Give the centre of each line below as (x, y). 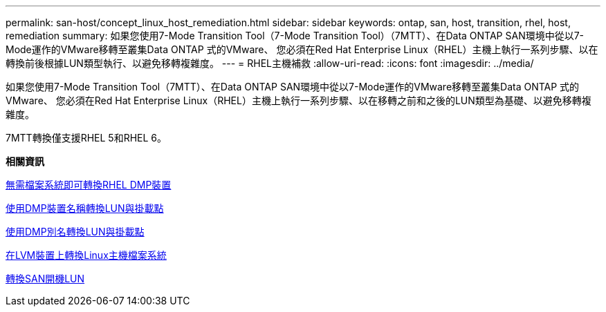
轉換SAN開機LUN (45, 279)
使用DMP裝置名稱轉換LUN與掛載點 (85, 208)
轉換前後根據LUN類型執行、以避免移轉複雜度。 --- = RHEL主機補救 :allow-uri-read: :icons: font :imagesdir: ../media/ (270, 63)
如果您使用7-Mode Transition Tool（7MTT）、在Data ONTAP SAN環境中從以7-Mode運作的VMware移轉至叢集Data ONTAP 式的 (293, 87)
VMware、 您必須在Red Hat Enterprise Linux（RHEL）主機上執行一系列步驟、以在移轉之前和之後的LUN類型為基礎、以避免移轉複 (299, 100)
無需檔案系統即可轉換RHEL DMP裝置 (89, 185)
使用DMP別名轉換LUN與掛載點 (75, 232)
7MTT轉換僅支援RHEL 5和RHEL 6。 (86, 138)
